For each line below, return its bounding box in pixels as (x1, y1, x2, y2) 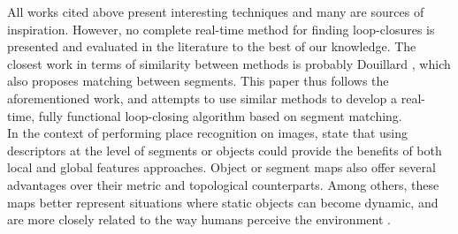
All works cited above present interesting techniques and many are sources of (7, 3, 424, 20)
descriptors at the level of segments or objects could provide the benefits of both (7, 140, 442, 159)
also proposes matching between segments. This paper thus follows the (7, 72, 389, 90)
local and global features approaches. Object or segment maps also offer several (7, 158, 436, 177)
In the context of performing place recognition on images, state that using (7, 124, 408, 142)
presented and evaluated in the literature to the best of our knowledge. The (7, 37, 416, 56)
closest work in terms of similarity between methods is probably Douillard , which (7, 54, 451, 72)
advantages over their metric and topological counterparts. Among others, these (7, 175, 439, 193)
